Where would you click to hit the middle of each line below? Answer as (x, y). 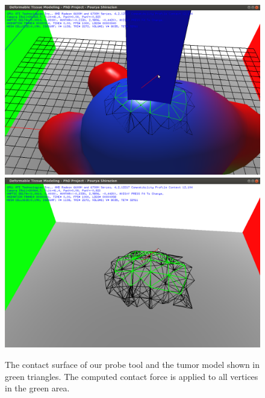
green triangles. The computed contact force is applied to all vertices (132, 376)
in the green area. (37, 388)
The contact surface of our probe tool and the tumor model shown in (132, 364)
